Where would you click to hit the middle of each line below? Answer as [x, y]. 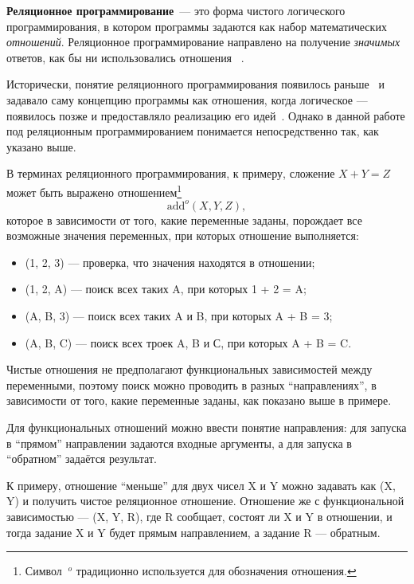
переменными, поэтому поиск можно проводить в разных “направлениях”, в [191, 384]
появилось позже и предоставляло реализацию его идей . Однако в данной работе [206, 115]
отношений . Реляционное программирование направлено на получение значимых [203, 42]
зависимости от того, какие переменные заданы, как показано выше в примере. [199, 400]
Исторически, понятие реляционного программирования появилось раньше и [195, 84]
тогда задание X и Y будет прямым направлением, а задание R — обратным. [193, 532]
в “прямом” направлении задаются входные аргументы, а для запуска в [179, 443]
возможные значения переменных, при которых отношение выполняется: [183, 235]
